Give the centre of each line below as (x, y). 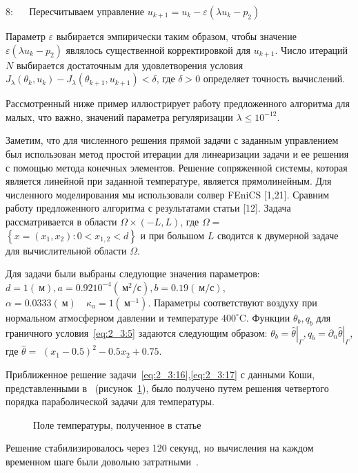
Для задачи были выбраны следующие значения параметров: (133, 273)
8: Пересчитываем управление (75, 11)
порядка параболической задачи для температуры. (110, 401)
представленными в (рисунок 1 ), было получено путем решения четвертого (167, 388)
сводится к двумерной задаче (278, 235)
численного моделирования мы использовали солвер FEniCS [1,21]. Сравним (168, 194)
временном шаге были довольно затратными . (102, 461)
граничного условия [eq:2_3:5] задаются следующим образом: (137, 332)
